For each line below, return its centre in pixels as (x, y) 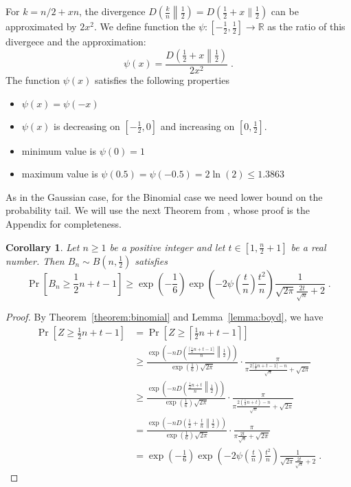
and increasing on (197, 126)
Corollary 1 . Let (43, 247)
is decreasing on (87, 126)
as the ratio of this (306, 26)
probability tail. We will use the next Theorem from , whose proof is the (158, 210)
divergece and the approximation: (76, 41)
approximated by (41, 26)
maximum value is (60, 174)
